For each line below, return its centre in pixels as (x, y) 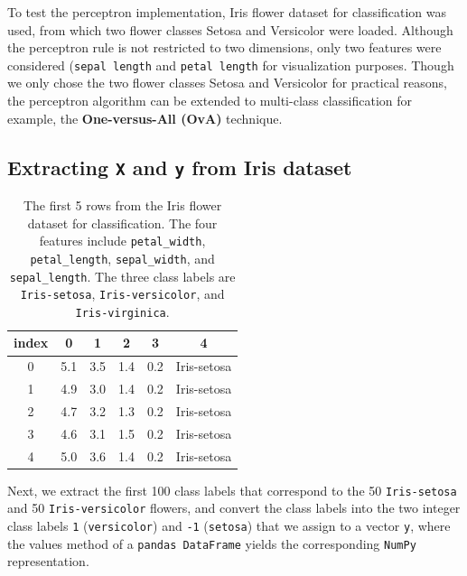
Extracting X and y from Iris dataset (180, 167)
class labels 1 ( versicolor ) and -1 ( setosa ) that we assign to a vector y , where (229, 526)
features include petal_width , (122, 241)
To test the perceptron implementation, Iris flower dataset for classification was (227, 12)
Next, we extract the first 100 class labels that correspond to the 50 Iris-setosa (232, 490)
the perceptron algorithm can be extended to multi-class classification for (210, 101)
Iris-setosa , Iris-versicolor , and (122, 294)
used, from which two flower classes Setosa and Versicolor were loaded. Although (230, 29)
